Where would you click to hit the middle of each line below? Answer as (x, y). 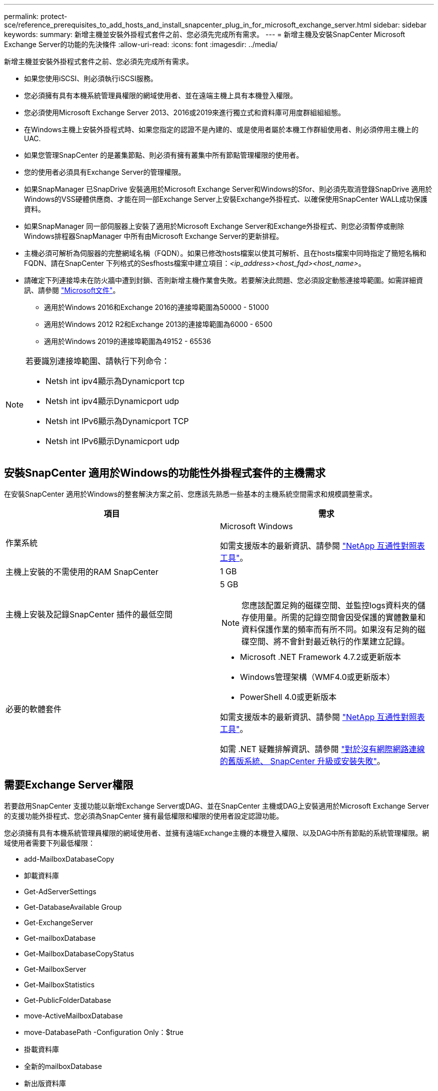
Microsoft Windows (256, 526)
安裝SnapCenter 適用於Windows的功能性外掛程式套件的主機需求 (165, 473)
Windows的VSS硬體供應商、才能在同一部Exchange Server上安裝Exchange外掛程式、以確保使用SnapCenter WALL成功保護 (226, 199)
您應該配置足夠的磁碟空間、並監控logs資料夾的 (329, 605)
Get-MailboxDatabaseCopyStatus (79, 953)
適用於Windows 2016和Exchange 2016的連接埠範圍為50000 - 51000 (156, 307)
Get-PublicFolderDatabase (68, 1000)
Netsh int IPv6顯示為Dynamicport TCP (117, 421)
